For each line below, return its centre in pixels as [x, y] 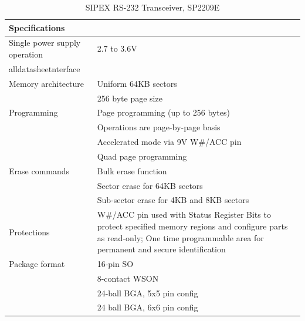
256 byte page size [130, 98]
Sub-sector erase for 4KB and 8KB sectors [173, 200]
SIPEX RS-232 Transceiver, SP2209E [152, 7]
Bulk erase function [132, 170]
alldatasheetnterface [45, 68]
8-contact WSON [128, 278]
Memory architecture [47, 83]
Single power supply [45, 43]
